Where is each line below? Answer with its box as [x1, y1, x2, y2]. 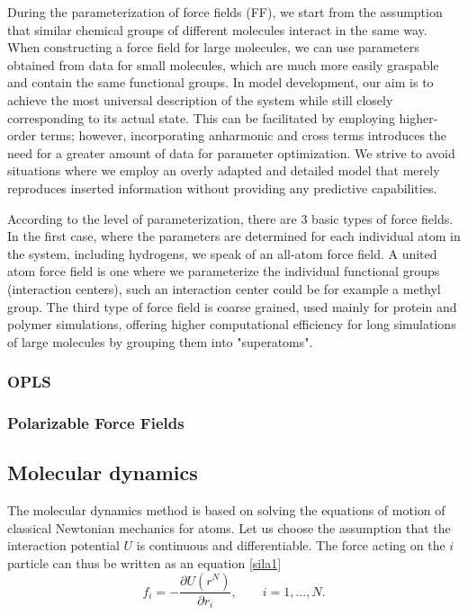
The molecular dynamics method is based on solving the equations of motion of [7, 501, 445, 520]
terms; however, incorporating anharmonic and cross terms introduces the [40, 126, 447, 145]
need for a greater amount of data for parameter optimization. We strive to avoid [7, 143, 455, 162]
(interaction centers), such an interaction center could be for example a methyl [7, 279, 441, 298]
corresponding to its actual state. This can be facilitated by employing [7, 108, 395, 127]
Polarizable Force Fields [7, 412, 184, 434]
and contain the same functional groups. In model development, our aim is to [7, 73, 434, 92]
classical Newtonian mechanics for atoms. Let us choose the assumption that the [7, 518, 451, 537]
